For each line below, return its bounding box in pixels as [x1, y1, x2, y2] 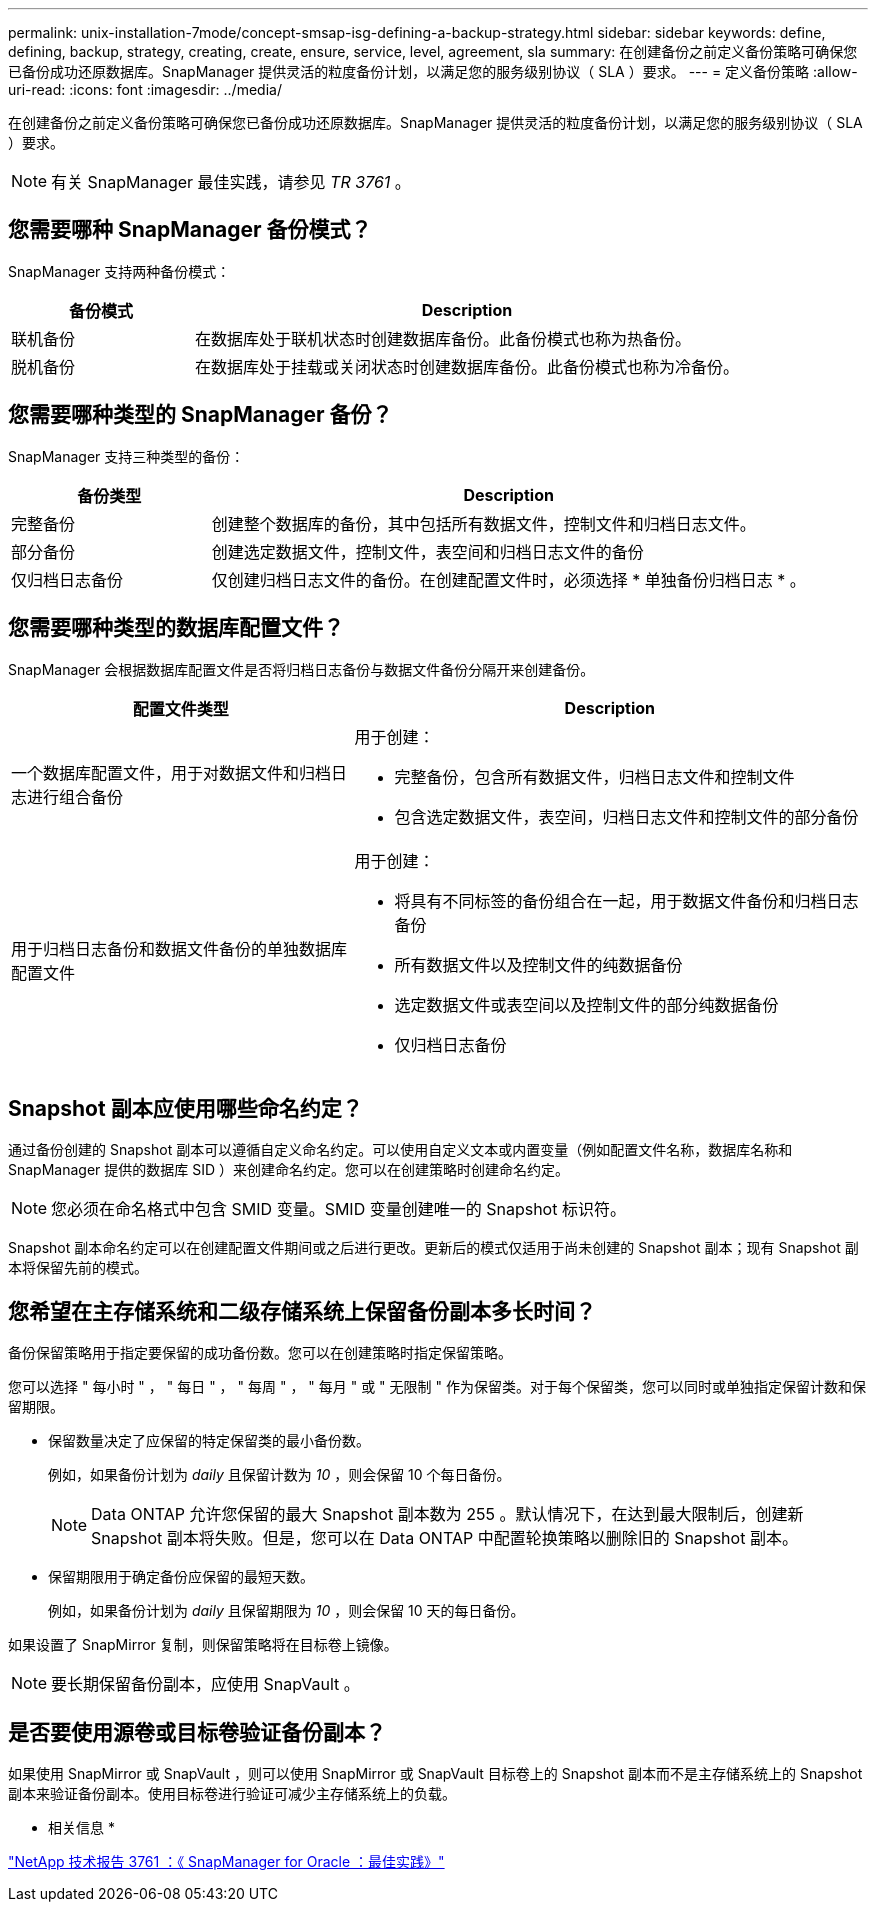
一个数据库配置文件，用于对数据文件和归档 [11, 762, 332, 783]
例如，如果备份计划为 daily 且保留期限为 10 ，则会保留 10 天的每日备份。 [48, 1602, 525, 1620]
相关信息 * [48, 1819, 115, 1837]
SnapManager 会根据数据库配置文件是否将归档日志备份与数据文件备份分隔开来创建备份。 [8, 660, 595, 678]
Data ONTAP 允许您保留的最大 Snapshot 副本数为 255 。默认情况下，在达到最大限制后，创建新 [91, 1504, 804, 1525]
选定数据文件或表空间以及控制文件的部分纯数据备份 [394, 994, 779, 1015]
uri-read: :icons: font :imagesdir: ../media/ [8, 81, 282, 98]
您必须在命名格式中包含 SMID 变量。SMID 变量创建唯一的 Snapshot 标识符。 [51, 1199, 626, 1220]
